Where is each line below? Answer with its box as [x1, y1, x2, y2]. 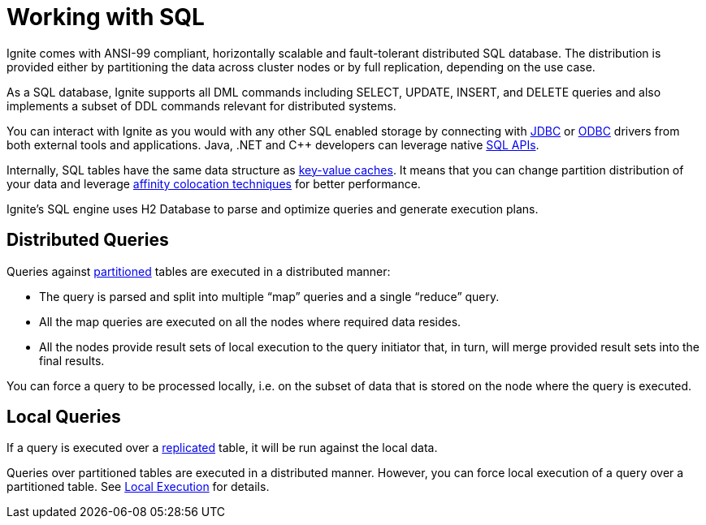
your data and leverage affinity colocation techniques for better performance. [6, 176, 421, 191]
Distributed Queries [6, 230, 169, 251]
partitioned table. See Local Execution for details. [6, 480, 270, 494]
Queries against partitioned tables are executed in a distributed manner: [6, 264, 391, 278]
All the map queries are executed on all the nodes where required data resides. [39, 314, 461, 329]
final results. [39, 353, 105, 368]
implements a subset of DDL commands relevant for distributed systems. [6, 98, 396, 113]
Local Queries [6, 407, 121, 428]
